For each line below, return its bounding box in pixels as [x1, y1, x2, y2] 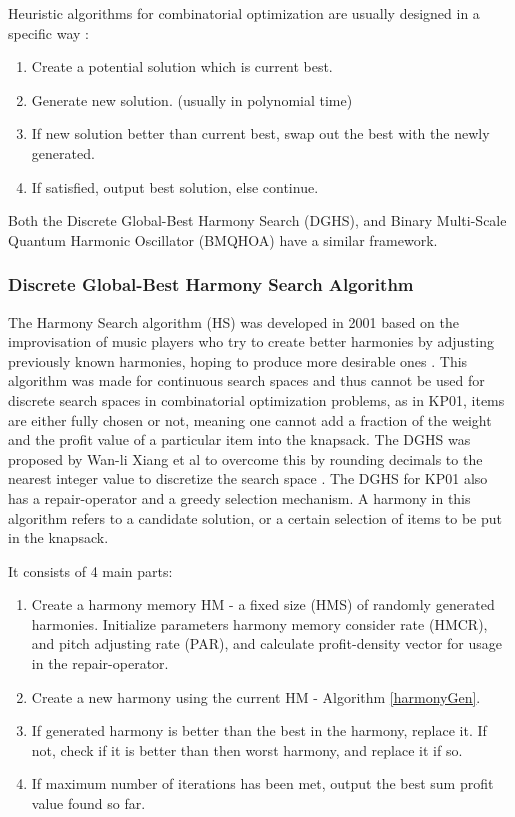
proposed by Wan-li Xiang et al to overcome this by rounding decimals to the [8, 448, 483, 469]
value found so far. [31, 793, 146, 814]
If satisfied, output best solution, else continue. [31, 176, 319, 197]
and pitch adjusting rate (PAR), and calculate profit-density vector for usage [31, 633, 502, 654]
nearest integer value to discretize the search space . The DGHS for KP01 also [8, 468, 488, 489]
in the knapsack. [8, 527, 109, 548]
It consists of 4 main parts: [8, 560, 173, 581]
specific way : [8, 22, 89, 43]
